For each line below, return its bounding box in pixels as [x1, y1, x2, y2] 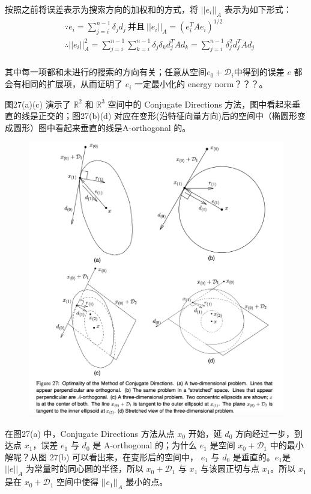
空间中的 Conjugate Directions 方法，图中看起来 [107, 97, 292, 110]
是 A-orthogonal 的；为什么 [92, 439, 198, 451]
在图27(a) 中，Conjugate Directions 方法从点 [5, 427, 175, 439]
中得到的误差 [234, 66, 285, 78]
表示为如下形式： [224, 3, 292, 15]
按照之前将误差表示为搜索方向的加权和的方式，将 [5, 3, 198, 15]
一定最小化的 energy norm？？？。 [134, 78, 268, 90]
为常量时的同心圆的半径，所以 [25, 462, 143, 475]
